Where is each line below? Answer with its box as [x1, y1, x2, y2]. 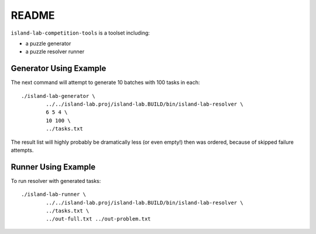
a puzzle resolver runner [25, 48, 85, 55]
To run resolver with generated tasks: [11, 177, 101, 184]
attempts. [11, 147, 34, 154]
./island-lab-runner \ [21, 191, 87, 198]
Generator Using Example [11, 63, 107, 73]
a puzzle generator [25, 40, 71, 47]
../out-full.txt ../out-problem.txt [46, 216, 152, 222]
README [11, 9, 55, 22]
